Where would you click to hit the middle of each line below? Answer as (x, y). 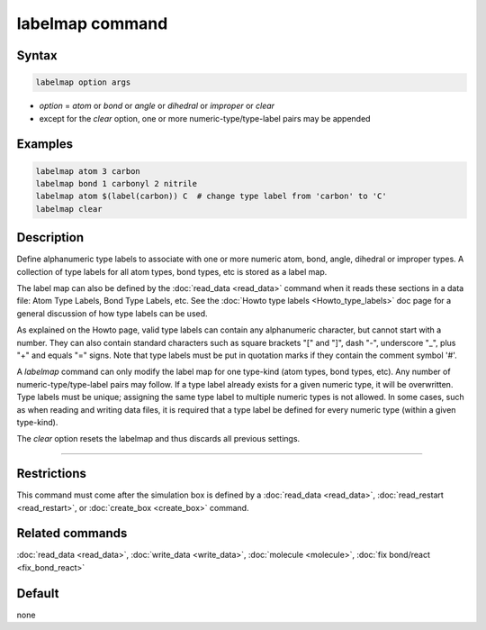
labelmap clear (69, 209)
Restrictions (52, 474)
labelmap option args (83, 82)
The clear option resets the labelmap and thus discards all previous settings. (158, 439)
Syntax (37, 55)
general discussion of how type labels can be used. (112, 313)
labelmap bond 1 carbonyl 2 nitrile (117, 183)
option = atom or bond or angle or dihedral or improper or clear (157, 106)
